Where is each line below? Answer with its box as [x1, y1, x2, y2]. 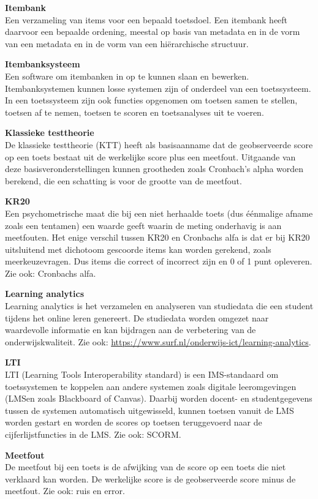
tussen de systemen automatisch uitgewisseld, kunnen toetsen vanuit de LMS [5, 403, 294, 416]
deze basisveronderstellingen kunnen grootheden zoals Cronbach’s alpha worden [5, 162, 304, 175]
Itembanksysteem [5, 58, 80, 70]
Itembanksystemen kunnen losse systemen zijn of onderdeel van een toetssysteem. [5, 81, 311, 94]
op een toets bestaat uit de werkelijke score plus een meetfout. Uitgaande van [5, 150, 296, 163]
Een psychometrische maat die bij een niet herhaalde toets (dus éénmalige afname [5, 206, 313, 219]
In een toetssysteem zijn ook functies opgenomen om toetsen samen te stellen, [5, 94, 298, 107]
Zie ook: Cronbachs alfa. [5, 266, 96, 279]
